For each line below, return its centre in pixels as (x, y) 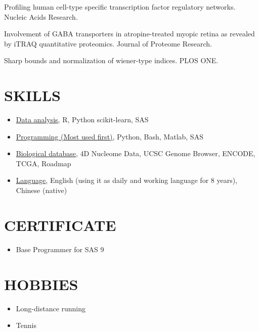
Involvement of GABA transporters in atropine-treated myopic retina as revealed (129, 34)
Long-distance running (51, 308)
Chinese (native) (41, 190)
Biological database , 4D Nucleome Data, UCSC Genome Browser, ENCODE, (136, 153)
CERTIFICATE (60, 225)
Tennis (26, 325)
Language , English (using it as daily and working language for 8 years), (127, 180)
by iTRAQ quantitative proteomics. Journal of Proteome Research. (108, 43)
